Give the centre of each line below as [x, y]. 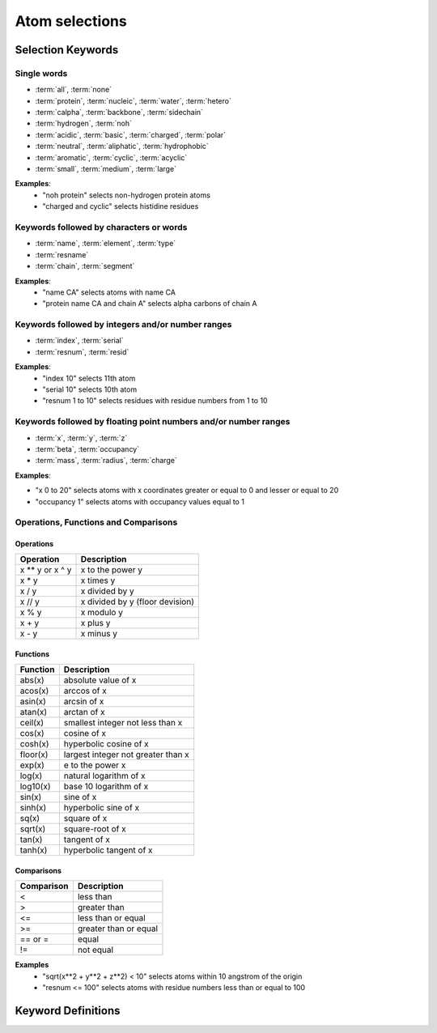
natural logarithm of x [104, 776]
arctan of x [84, 712]
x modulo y [102, 613]
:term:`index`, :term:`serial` [80, 341]
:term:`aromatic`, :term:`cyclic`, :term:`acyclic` [111, 157]
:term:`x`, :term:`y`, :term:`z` [81, 438]
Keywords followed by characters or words [101, 227]
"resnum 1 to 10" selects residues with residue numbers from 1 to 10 [155, 401]
